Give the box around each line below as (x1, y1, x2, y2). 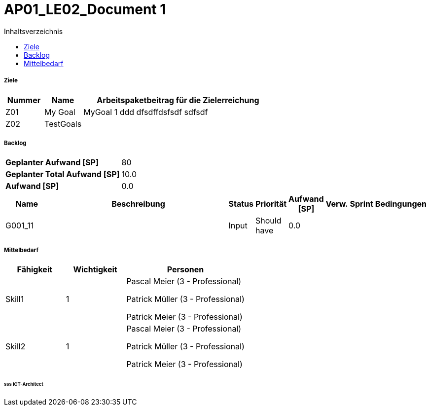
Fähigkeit (17, 264, 53, 275)
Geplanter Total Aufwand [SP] (5, 169, 120, 180)
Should (255, 216, 282, 226)
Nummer (7, 95, 41, 105)
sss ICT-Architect (4, 381, 43, 387)
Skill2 (5, 341, 26, 352)
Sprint (350, 199, 373, 209)
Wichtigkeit (73, 264, 117, 275)
